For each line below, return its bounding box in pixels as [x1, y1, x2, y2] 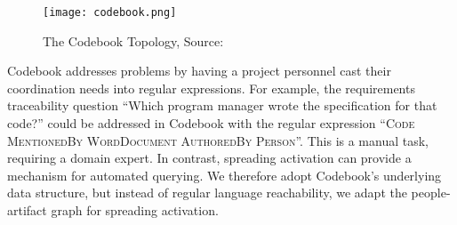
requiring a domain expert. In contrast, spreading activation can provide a [7, 149, 412, 167]
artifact [7, 201, 47, 219]
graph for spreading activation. [51, 201, 219, 219]
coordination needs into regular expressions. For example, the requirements [7, 78, 415, 97]
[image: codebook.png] [43, 6, 177, 19]
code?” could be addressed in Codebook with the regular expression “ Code [7, 114, 415, 133]
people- [411, 183, 451, 202]
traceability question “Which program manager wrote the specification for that [7, 96, 437, 115]
